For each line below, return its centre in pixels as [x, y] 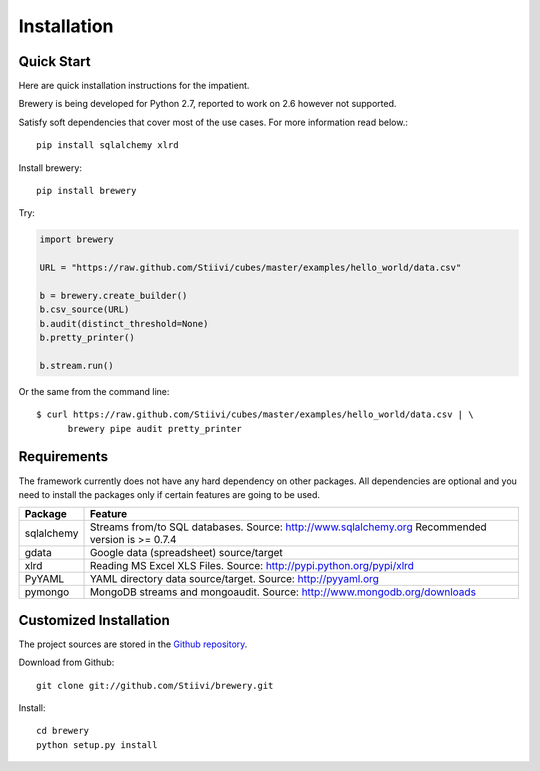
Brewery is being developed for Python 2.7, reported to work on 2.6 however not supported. [207, 104]
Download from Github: [66, 662]
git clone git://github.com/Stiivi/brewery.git [155, 685]
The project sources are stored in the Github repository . [133, 644]
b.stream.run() [76, 365]
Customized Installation [94, 620]
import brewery [76, 239]
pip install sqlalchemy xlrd [107, 145]
